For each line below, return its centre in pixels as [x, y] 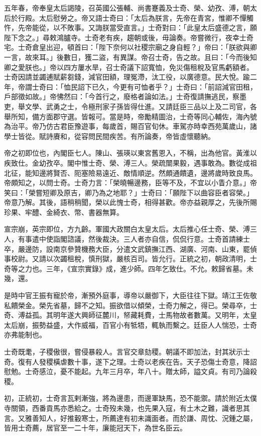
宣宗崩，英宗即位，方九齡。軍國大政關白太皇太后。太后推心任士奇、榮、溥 [127, 229]
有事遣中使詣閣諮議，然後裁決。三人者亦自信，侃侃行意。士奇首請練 [130, 239]
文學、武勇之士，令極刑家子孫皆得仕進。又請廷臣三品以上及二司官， [137, 106]
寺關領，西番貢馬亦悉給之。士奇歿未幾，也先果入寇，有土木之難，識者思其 [127, 408]
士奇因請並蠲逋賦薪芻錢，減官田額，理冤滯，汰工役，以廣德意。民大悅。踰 [127, 77]
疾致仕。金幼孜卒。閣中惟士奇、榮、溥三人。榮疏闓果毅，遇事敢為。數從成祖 [130, 162]
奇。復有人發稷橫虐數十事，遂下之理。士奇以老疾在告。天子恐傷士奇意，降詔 [130, 361]
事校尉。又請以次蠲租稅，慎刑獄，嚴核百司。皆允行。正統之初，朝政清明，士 [130, 259]
